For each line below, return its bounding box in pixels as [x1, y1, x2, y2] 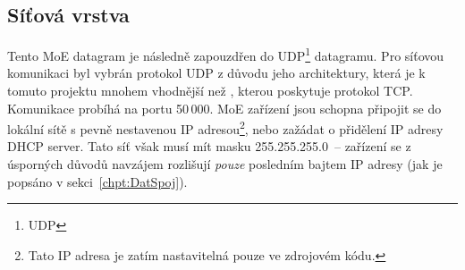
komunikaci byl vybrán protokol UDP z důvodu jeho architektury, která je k [7, 63, 426, 82]
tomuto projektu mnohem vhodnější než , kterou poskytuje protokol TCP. [7, 81, 413, 100]
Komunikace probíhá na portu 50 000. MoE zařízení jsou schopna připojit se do [7, 98, 442, 117]
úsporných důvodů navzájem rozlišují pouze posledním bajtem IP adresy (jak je [7, 155, 443, 173]
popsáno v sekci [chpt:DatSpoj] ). [7, 172, 188, 190]
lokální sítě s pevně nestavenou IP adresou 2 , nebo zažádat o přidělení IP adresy [7, 117, 444, 138]
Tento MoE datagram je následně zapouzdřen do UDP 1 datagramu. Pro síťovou [7, 44, 444, 64]
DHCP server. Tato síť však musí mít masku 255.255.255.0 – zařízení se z [7, 137, 411, 156]
